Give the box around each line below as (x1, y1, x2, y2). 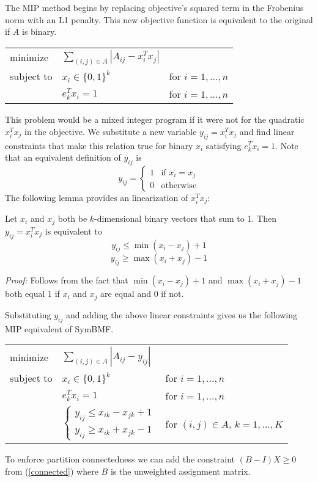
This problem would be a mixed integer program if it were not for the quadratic (5, 113, 305, 126)
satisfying (205, 139, 242, 152)
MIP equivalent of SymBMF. (5, 322, 114, 335)
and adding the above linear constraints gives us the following (65, 308, 298, 321)
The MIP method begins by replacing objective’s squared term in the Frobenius (5, 1, 304, 13)
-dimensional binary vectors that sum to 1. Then (94, 212, 276, 225)
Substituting (5, 308, 51, 321)
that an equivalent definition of (5, 151, 121, 164)
